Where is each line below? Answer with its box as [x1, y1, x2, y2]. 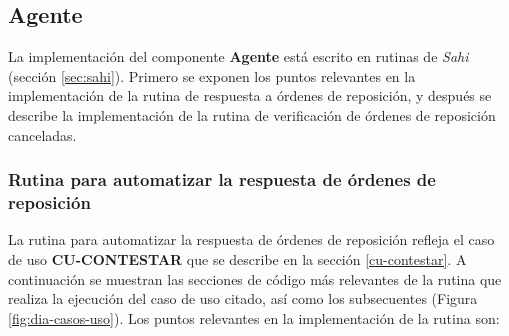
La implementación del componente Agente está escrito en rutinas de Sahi [8, 46, 469, 67]
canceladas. [8, 124, 77, 145]
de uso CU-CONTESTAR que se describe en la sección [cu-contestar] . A [8, 248, 467, 269]
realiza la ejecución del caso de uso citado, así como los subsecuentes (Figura [8, 288, 478, 309]
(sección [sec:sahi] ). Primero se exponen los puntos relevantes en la [8, 65, 416, 86]
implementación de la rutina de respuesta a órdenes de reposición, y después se [8, 85, 492, 106]
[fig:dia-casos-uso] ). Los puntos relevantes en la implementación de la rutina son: [8, 307, 500, 328]
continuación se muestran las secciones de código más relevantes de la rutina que [8, 268, 502, 289]
